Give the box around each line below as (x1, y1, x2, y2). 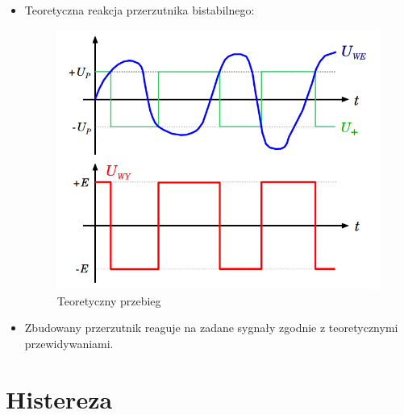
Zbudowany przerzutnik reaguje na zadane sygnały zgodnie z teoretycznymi (24, 319, 398, 336)
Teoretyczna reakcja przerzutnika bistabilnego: (24, 2, 255, 18)
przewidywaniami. (24, 335, 114, 352)
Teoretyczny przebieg (56, 292, 161, 309)
